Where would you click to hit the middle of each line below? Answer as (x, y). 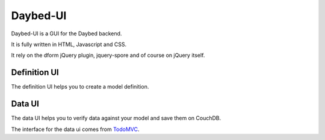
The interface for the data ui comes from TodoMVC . (75, 129)
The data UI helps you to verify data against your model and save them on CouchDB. (116, 118)
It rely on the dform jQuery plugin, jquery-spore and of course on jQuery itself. (108, 55)
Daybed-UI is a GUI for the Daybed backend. (67, 34)
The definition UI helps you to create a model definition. (80, 87)
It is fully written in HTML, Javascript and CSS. (69, 44)
